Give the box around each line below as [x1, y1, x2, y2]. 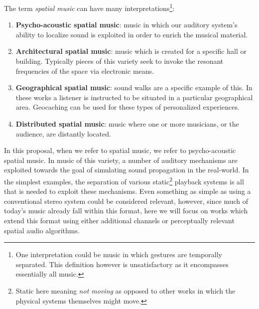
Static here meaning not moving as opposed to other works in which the [15, 285, 236, 296]
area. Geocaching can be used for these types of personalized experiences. [15, 102, 240, 112]
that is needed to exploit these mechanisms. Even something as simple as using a [4, 186, 251, 196]
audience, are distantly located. [15, 128, 111, 139]
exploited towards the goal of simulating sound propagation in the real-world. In [4, 164, 249, 175]
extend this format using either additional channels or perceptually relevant [4, 215, 235, 225]
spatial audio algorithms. [4, 225, 80, 235]
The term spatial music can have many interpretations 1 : [4, 1, 175, 13]
